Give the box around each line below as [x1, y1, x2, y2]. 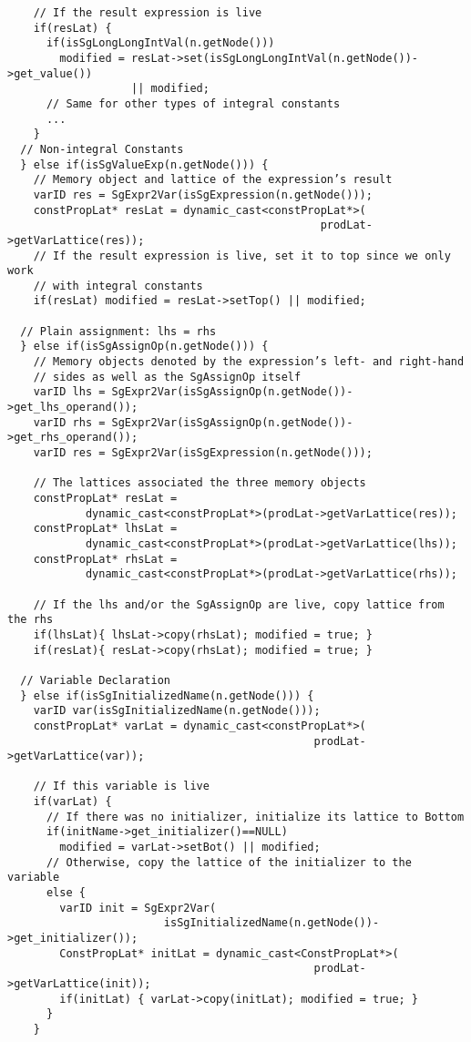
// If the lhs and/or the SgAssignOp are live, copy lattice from [33, 598, 445, 611]
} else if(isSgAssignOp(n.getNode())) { [20, 340, 269, 353]
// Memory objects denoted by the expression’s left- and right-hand [33, 355, 465, 369]
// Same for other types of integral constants [46, 97, 341, 110]
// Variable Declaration [20, 673, 170, 687]
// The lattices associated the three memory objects [33, 476, 366, 490]
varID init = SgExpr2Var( [59, 901, 217, 914]
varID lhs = [33, 385, 106, 399]
